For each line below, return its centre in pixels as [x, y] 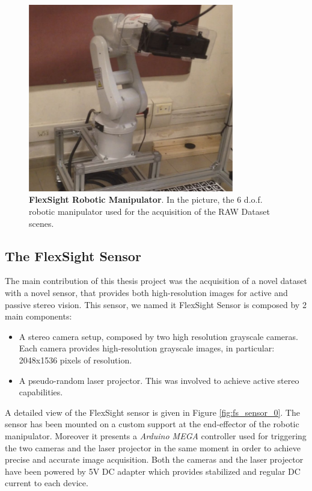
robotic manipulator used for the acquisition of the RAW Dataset [149, 212]
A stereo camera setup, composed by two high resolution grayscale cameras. [158, 336]
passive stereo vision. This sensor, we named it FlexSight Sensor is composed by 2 [156, 304]
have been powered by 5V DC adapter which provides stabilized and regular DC [153, 471]
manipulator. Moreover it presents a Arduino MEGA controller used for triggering [156, 435]
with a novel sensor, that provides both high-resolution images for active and [146, 293]
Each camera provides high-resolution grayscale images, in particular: [147, 348]
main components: [38, 316]
